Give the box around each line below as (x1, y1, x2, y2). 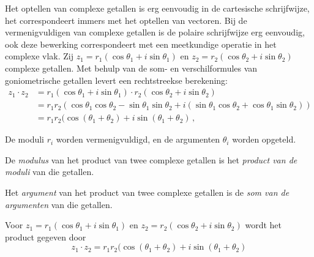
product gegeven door (5, 230, 86, 243)
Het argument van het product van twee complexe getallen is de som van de (5, 186, 290, 199)
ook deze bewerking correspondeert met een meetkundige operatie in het (5, 37, 277, 50)
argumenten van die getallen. (5, 198, 113, 210)
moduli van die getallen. (5, 165, 94, 178)
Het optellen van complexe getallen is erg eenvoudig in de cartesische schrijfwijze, (5, 2, 310, 14)
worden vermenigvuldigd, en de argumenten (56, 133, 220, 146)
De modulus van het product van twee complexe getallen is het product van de (5, 153, 297, 166)
